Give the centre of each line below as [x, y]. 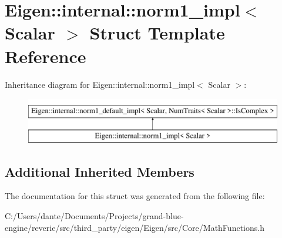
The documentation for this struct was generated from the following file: [135, 196]
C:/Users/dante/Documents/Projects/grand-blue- [94, 216]
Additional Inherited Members [100, 171]
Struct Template [157, 33]
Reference [46, 56]
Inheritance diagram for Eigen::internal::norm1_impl [100, 84]
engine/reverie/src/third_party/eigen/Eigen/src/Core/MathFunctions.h [135, 227]
